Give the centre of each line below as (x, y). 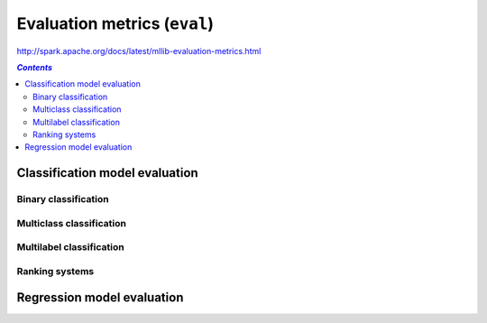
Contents (35, 67)
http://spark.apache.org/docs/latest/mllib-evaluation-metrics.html (139, 51)
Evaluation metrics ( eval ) (115, 23)
